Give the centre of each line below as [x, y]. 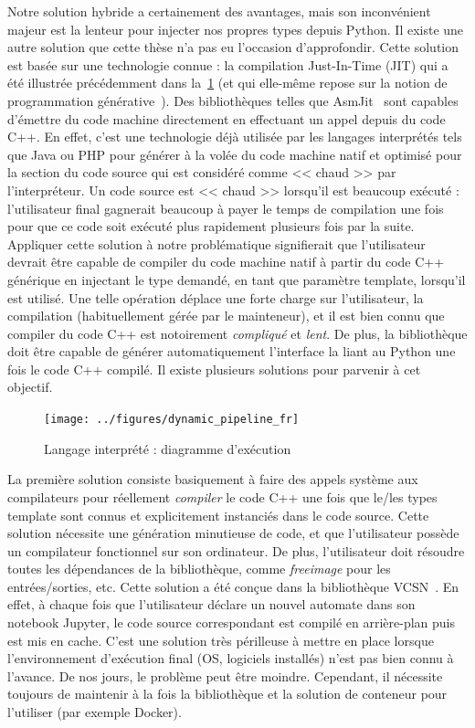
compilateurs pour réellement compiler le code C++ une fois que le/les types [222, 496]
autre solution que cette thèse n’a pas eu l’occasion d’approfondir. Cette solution [233, 47]
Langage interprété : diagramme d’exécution [168, 448]
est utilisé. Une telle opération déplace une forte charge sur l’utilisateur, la [216, 297]
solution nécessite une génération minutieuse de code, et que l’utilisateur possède [233, 533]
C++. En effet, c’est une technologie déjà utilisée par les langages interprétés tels [235, 137]
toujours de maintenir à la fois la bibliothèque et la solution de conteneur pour [227, 694]
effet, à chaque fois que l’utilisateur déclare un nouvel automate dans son [211, 604]
